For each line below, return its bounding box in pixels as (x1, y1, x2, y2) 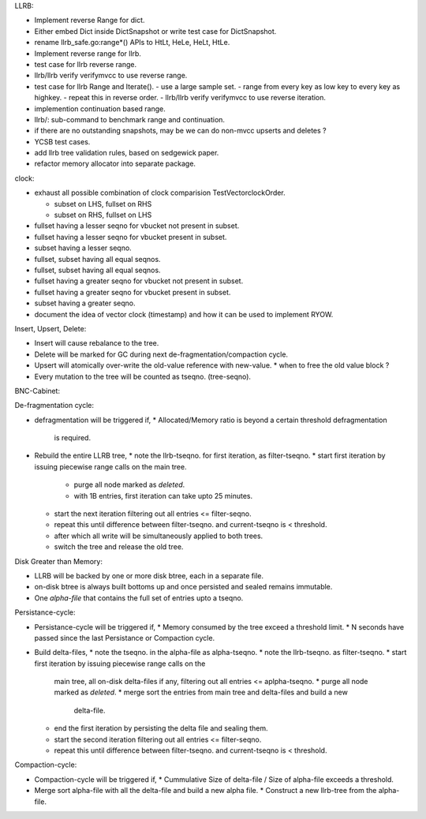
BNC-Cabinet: (14, 386, 61, 395)
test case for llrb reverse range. (34, 59, 137, 69)
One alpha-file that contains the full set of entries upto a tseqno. (34, 593, 244, 603)
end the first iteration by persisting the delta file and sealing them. (54, 724, 268, 733)
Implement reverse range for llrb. (34, 48, 142, 58)
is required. (54, 433, 91, 443)
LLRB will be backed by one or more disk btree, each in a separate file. (34, 570, 264, 580)
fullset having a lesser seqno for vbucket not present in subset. (34, 221, 240, 230)
